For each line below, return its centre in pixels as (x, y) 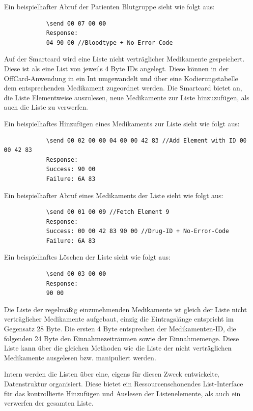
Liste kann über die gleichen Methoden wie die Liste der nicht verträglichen (118, 348)
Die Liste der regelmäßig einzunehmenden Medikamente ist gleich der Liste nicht (126, 309)
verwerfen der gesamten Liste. (49, 403)
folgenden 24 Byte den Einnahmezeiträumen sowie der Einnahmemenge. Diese (122, 338)
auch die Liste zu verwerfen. (46, 107)
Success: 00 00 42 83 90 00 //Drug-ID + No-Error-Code (138, 231)
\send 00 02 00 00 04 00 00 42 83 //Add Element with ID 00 (146, 140)
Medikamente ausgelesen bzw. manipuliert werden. (80, 357)
